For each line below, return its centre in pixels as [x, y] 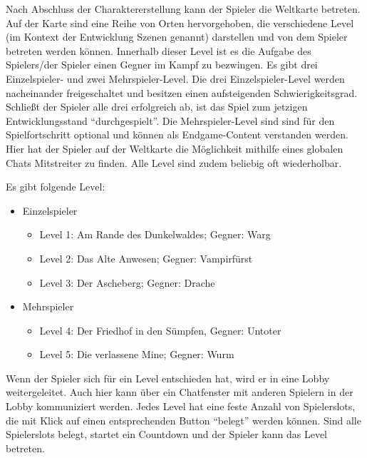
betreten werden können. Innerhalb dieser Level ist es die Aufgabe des [159, 50]
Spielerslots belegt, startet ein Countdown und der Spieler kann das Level [167, 434]
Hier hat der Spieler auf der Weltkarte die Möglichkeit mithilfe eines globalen [175, 148]
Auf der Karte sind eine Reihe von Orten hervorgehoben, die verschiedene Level [180, 22]
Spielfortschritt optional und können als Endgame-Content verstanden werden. [177, 134]
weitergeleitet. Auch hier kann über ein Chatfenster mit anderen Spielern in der [180, 392]
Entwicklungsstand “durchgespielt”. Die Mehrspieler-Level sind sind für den [170, 120]
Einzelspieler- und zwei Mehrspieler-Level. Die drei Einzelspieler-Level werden [175, 78]
